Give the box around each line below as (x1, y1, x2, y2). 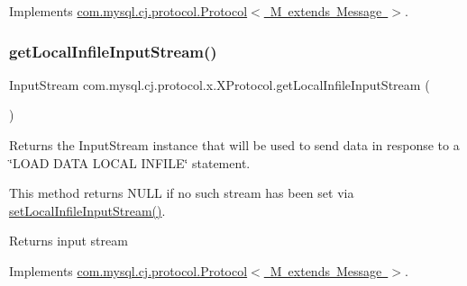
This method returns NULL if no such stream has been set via (9, 183, 354, 202)
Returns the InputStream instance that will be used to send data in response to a (9, 136, 460, 154)
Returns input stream (9, 231, 128, 250)
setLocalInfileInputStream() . (9, 201, 166, 219)
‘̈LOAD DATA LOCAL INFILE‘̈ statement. (9, 153, 251, 172)
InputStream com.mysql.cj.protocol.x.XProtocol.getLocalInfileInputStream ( (9, 75, 430, 94)
